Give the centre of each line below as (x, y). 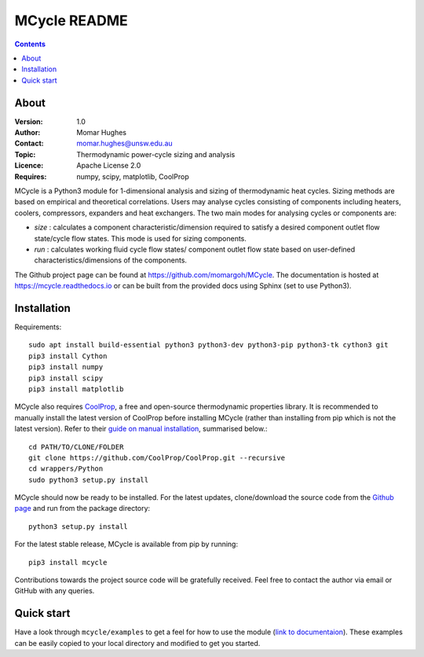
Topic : (25, 154)
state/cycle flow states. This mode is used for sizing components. (141, 238)
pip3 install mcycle (68, 562)
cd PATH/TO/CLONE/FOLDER (76, 447)
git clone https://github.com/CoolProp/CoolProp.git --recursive (157, 457)
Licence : (29, 166)
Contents (30, 44)
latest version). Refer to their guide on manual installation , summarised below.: (141, 429)
